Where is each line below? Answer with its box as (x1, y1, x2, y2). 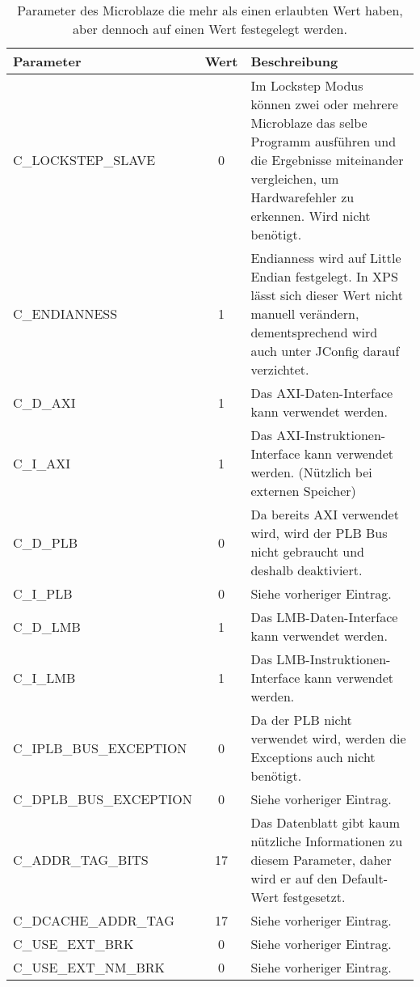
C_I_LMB (13, 668, 76, 687)
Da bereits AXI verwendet (250, 505, 399, 523)
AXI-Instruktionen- (276, 426, 386, 444)
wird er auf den (250, 869, 338, 887)
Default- (341, 869, 388, 887)
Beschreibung (250, 52, 338, 70)
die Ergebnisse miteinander (250, 150, 404, 169)
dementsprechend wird (250, 323, 378, 341)
